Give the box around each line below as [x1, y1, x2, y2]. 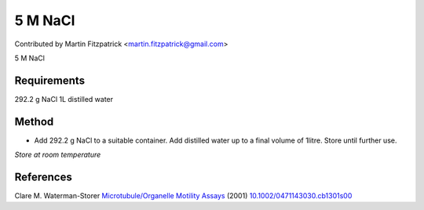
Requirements [14, 74, 86, 87]
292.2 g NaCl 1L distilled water [14, 94, 114, 103]
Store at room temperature [14, 150, 101, 160]
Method [14, 114, 54, 129]
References [14, 170, 72, 183]
